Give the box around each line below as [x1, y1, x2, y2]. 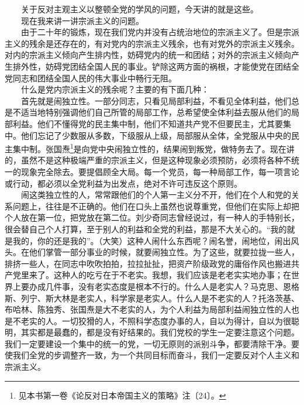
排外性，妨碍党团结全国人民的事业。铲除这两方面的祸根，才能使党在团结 [12, 60, 291, 72]
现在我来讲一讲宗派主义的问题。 [20, 14, 144, 26]
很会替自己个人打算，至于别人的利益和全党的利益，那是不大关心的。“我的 [5, 222, 287, 235]
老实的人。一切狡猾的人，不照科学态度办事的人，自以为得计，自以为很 [20, 314, 291, 327]
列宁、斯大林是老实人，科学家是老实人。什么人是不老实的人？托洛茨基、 [20, 291, 299, 304]
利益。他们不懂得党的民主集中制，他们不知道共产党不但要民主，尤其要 [12, 117, 283, 129]
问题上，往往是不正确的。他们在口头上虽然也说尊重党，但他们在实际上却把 [12, 200, 299, 212]
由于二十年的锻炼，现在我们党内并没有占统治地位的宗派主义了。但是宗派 [20, 26, 299, 38]
